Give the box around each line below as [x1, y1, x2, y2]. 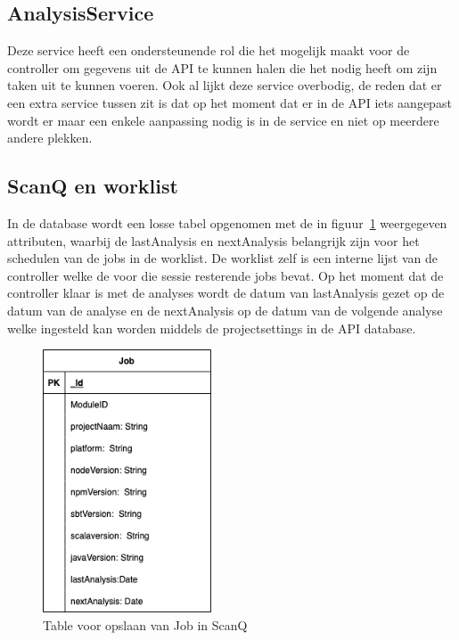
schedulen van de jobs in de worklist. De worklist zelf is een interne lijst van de [7, 249, 438, 267]
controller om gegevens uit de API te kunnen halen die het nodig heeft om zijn [7, 58, 438, 77]
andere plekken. [7, 128, 93, 147]
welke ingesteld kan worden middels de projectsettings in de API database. [7, 318, 416, 337]
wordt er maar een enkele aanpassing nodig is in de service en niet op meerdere [7, 111, 439, 129]
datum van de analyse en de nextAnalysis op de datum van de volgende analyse [7, 300, 443, 319]
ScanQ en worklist [7, 172, 178, 200]
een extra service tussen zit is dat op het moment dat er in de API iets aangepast [7, 93, 452, 111]
